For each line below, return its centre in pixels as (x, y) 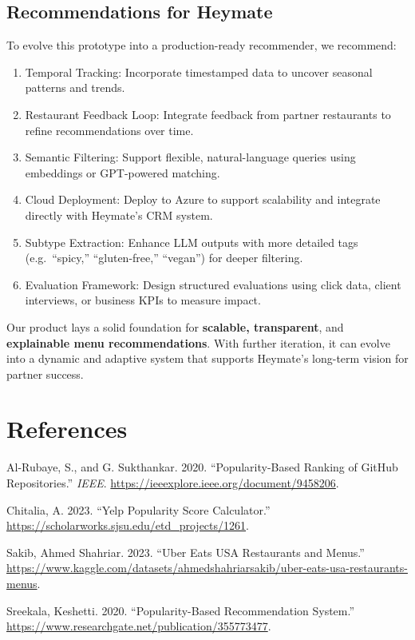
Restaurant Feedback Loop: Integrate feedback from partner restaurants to (208, 114)
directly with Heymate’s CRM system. (119, 215)
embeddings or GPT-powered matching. (123, 172)
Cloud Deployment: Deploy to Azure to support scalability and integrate (203, 199)
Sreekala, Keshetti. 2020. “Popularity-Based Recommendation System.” (181, 610)
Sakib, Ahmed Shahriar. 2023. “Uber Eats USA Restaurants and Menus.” (186, 552)
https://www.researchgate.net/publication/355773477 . (139, 626)
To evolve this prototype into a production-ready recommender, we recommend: (202, 45)
